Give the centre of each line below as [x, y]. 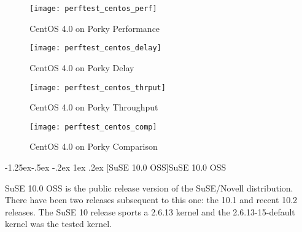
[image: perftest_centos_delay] [95, 48]
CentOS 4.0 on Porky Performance [95, 28]
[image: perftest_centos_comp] [93, 127]
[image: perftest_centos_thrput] [98, 87]
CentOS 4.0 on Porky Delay [82, 67]
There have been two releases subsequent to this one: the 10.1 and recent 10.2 [151, 200]
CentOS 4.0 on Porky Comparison [94, 146]
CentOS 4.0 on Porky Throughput [94, 107]
